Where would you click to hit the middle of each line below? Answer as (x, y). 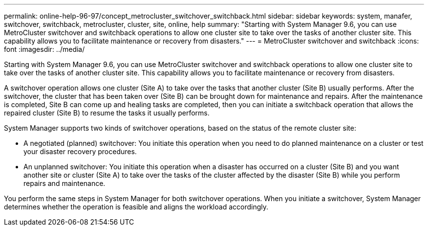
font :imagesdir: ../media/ (44, 49)
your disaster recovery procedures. (80, 151)
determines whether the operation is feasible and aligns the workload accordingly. (136, 207)
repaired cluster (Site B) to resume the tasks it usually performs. (107, 113)
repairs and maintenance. (64, 183)
